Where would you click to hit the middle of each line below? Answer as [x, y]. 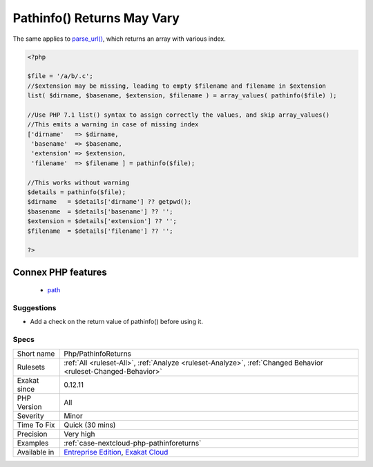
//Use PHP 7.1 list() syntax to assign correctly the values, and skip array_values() [179, 115]
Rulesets [31, 367]
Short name [36, 354]
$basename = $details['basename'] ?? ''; [100, 211]
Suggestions [35, 308]
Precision [32, 434]
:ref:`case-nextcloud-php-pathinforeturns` [133, 443]
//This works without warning [78, 182]
